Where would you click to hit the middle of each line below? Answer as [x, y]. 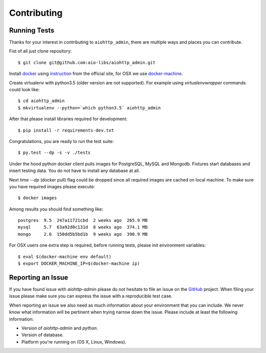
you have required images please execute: [52, 186]
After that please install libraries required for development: [68, 119]
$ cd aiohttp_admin [41, 101]
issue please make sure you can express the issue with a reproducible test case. [91, 296]
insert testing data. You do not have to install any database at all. [75, 171]
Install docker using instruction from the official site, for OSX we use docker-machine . [96, 73]
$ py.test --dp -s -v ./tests [54, 153]
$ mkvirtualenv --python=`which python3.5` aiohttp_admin [89, 108]
